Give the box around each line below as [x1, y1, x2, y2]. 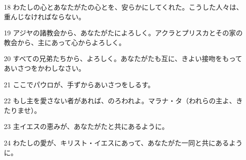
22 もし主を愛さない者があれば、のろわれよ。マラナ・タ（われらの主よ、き [4, 96, 243, 106]
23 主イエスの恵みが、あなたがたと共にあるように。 [4, 121, 169, 131]
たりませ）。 [4, 105, 41, 115]
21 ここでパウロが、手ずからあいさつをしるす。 [4, 79, 154, 89]
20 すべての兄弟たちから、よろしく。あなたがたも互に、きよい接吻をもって [4, 53, 242, 64]
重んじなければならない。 [4, 11, 85, 21]
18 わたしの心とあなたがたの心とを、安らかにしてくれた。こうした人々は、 [4, 2, 243, 12]
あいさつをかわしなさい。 [4, 63, 85, 73]
